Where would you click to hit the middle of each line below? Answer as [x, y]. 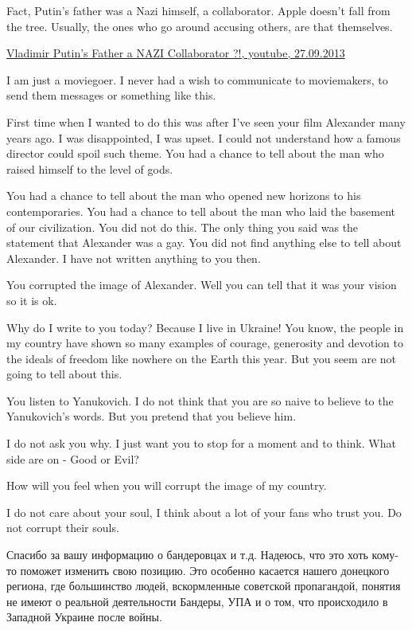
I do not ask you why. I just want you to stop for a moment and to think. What [201, 443]
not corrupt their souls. [63, 528]
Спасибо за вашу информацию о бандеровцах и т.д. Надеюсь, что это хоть [187, 555]
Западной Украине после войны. [84, 617]
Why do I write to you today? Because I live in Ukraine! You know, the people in [205, 327]
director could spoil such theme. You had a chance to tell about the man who [195, 153]
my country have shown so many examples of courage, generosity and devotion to [205, 343]
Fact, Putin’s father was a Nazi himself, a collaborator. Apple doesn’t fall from [198, 10]
